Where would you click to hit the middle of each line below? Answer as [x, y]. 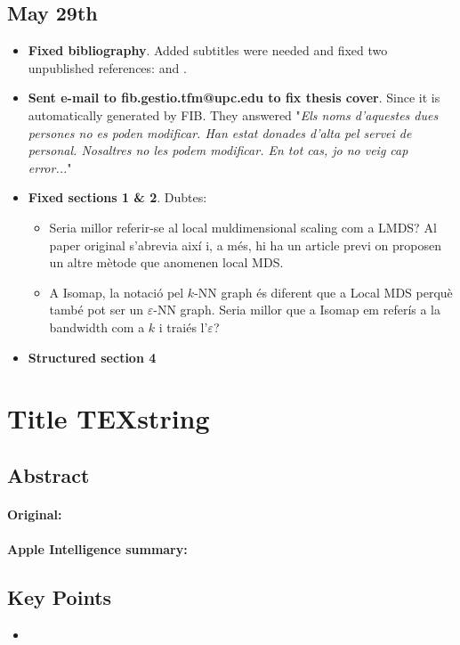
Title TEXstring [109, 418]
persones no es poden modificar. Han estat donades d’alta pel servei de [220, 132]
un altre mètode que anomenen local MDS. [166, 262]
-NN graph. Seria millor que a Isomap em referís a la [297, 310]
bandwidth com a [97, 327]
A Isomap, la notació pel [117, 292]
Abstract [48, 474]
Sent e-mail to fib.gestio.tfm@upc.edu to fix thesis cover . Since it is [234, 98]
